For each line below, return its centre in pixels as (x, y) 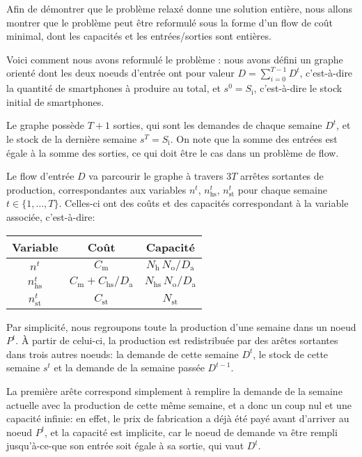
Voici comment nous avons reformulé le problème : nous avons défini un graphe (175, 59)
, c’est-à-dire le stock (298, 88)
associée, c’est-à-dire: (51, 216)
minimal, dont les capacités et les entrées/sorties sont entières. (139, 36)
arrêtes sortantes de (282, 176)
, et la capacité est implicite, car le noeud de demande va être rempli (191, 432)
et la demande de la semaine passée (129, 367)
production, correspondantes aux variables (96, 189)
